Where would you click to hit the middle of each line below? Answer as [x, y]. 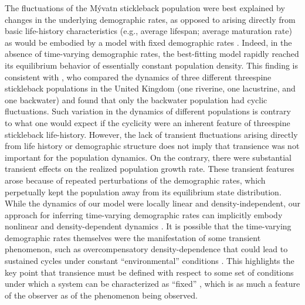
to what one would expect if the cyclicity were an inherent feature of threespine [148, 122]
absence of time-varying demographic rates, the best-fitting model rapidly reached [152, 54]
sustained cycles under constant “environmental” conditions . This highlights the [150, 261]
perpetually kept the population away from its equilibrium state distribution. [143, 192]
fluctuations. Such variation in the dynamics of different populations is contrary [148, 111]
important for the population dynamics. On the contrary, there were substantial [148, 157]
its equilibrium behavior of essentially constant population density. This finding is [152, 65]
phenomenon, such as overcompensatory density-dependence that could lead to [146, 249]
